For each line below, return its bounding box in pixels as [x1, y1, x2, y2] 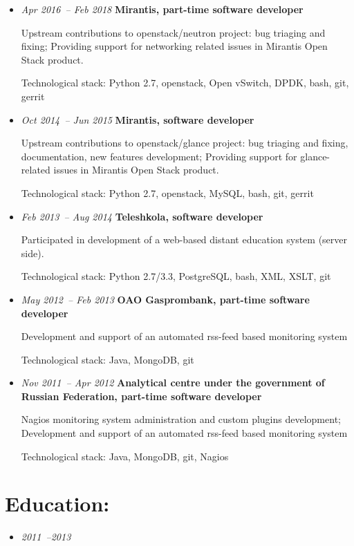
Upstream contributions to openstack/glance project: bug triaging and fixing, [21, 135, 348, 150]
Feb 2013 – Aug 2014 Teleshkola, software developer [21, 209, 263, 223]
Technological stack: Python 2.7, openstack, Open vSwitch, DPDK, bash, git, [21, 75, 349, 90]
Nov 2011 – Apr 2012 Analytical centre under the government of [21, 375, 325, 390]
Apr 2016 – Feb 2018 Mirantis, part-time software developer [21, 2, 304, 16]
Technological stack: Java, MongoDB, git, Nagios [21, 449, 229, 463]
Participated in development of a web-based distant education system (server [21, 232, 348, 247]
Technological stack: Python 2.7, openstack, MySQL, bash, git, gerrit [21, 185, 314, 200]
